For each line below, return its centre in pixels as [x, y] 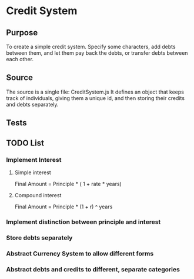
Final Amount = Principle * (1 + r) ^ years [63, 207]
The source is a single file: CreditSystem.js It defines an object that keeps [95, 92]
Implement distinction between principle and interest [83, 222]
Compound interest [38, 195]
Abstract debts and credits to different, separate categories [93, 269]
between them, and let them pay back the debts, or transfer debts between [97, 53]
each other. [20, 59]
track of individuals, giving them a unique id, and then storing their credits [96, 98]
